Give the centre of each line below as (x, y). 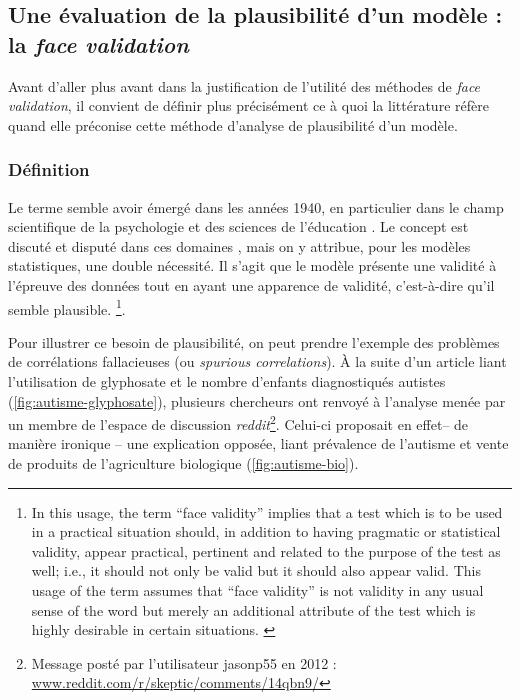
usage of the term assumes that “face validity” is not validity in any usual (257, 590)
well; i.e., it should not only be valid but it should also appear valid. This (256, 570)
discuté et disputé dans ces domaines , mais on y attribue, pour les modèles (239, 245)
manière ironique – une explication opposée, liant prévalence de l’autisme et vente (258, 443)
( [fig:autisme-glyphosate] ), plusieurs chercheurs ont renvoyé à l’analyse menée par (257, 400)
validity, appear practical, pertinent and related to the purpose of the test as (266, 550)
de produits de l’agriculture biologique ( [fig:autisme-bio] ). (183, 463)
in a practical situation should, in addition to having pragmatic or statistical (266, 531)
